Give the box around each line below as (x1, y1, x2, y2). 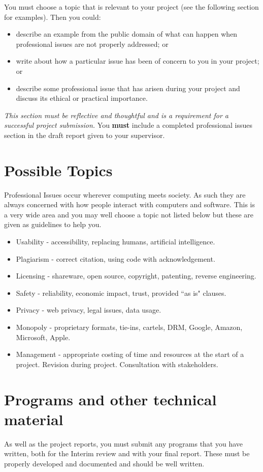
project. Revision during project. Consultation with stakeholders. (16, 358, 218, 369)
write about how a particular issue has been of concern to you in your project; (16, 55, 259, 66)
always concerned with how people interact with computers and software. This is (4, 199, 255, 210)
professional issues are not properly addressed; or (16, 38, 169, 49)
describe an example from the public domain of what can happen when (16, 29, 238, 39)
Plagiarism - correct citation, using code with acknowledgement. (16, 253, 215, 264)
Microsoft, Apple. (16, 331, 71, 342)
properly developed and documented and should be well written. (4, 458, 205, 468)
